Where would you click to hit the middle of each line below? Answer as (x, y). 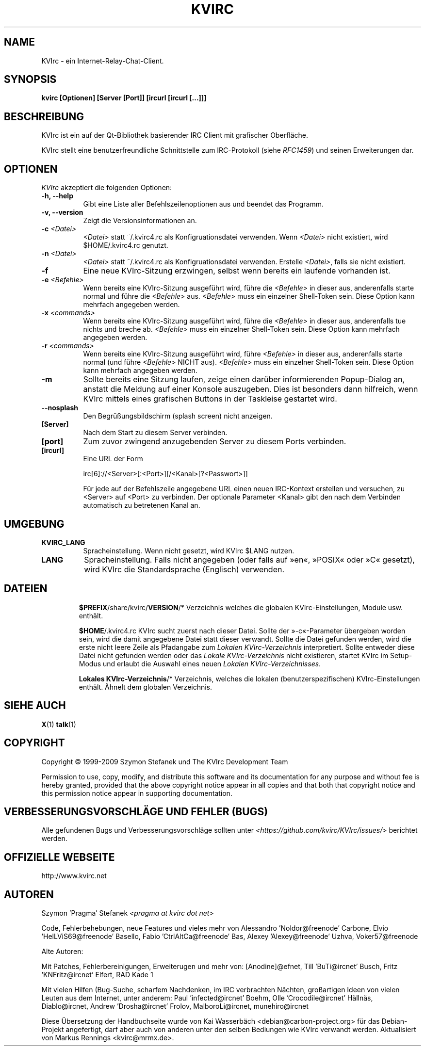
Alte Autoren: (62, 952)
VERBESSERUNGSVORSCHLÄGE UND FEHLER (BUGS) (136, 811)
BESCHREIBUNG (44, 116)
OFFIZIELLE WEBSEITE (59, 857)
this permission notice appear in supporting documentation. (137, 793)
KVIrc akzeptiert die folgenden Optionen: (107, 188)
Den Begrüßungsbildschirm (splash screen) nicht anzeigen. (178, 416)
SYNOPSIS (30, 80)
